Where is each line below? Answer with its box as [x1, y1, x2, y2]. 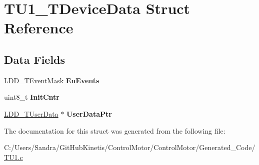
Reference [4, 17, 73, 38]
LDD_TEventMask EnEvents [4, 75, 99, 85]
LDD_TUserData [4, 108, 58, 119]
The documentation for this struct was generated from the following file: [4, 125, 225, 136]
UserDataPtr [66, 108, 112, 119]
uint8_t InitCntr [4, 92, 59, 102]
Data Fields [4, 51, 65, 67]
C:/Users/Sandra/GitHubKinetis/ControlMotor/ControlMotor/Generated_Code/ [4, 142, 255, 153]
